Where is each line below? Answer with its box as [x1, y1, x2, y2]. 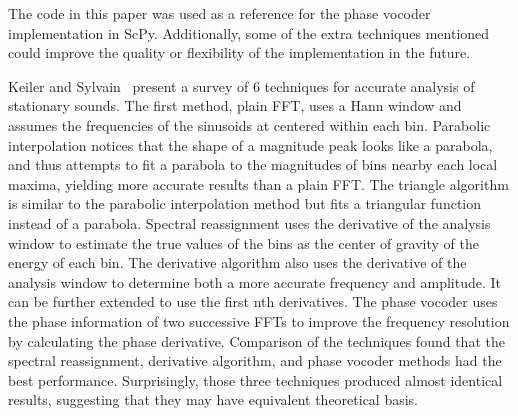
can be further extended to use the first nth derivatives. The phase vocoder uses [8, 291, 498, 312]
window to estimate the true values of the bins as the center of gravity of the [8, 232, 479, 253]
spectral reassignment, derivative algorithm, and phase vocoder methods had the [8, 350, 502, 371]
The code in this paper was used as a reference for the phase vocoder [8, 3, 431, 23]
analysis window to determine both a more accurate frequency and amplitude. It [8, 271, 502, 292]
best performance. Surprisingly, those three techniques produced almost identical [8, 369, 503, 390]
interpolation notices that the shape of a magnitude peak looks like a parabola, [8, 134, 493, 155]
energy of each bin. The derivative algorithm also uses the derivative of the [8, 252, 467, 273]
